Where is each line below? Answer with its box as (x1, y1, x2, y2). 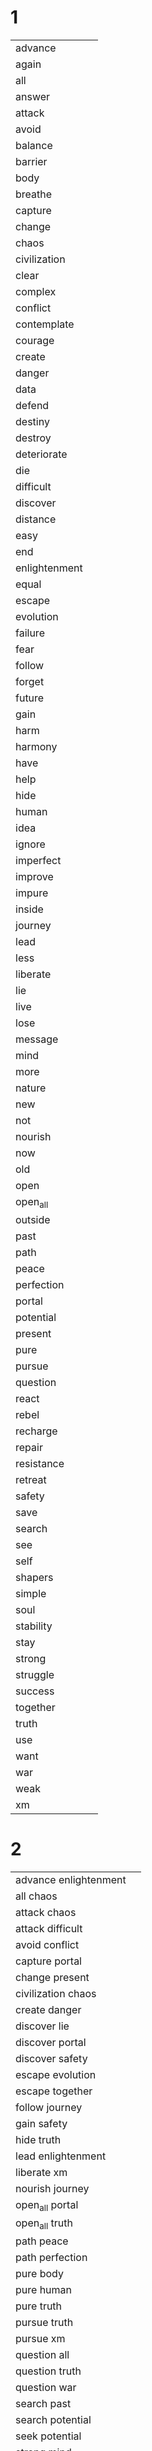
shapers (15, 1571, 54, 1585)
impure (15, 886, 49, 900)
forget (15, 674, 45, 688)
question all (15, 2348, 70, 2362)
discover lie (15, 2019, 70, 2033)
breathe (15, 187, 53, 201)
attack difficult (15, 1922, 83, 1936)
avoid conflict (15, 1938, 80, 1952)
